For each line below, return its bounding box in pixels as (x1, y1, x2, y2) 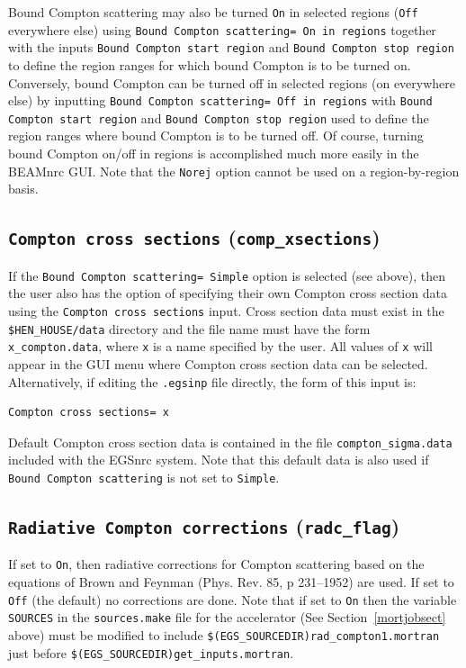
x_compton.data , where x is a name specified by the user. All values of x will (8, 337, 433, 356)
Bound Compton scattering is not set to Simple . (8, 468, 280, 486)
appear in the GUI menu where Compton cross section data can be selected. (8, 354, 428, 373)
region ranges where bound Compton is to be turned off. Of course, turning (8, 126, 424, 145)
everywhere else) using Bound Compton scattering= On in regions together (8, 20, 436, 39)
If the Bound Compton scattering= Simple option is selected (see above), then (8, 266, 445, 284)
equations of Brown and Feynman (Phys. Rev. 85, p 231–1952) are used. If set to (8, 573, 454, 591)
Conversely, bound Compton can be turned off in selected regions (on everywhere (8, 73, 456, 92)
